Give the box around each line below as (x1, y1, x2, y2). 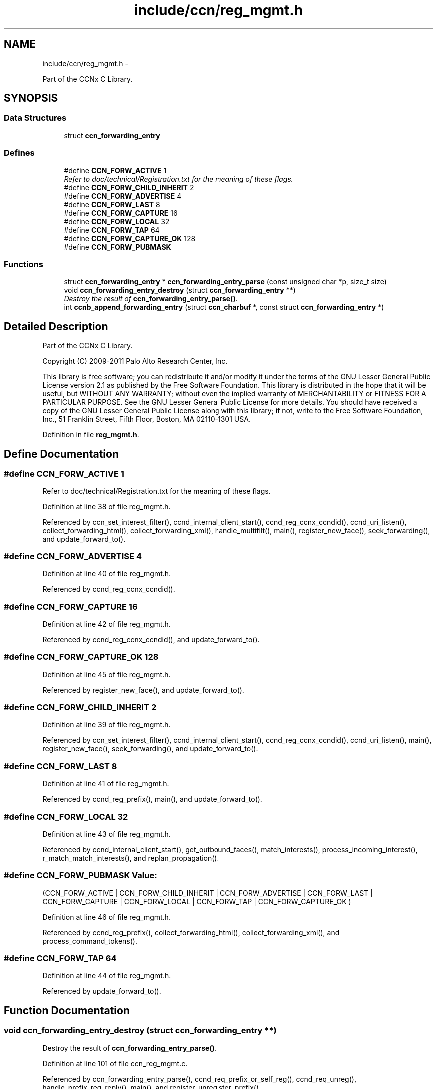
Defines (4, 148, 35, 158)
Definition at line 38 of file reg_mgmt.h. (42, 502, 171, 511)
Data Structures (4, 113, 67, 123)
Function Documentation (4, 1004, 130, 1017)
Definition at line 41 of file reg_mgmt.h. (42, 779, 169, 788)
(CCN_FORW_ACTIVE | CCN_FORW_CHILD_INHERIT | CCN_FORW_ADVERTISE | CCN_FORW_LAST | (42, 888, 373, 897)
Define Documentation (4, 447, 119, 460)
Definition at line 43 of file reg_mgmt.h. (42, 829, 171, 838)
